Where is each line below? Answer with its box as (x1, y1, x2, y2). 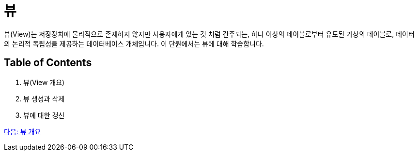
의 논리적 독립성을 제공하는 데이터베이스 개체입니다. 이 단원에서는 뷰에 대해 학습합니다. (4, 39, 264, 48)
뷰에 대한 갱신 (23, 111, 65, 119)
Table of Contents (4, 56, 92, 69)
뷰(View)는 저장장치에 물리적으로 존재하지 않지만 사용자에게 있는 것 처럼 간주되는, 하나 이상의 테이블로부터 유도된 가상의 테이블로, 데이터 (4, 29, 415, 38)
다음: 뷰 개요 (4, 127, 41, 136)
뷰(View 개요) (23, 78, 65, 86)
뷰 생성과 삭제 (23, 94, 65, 103)
